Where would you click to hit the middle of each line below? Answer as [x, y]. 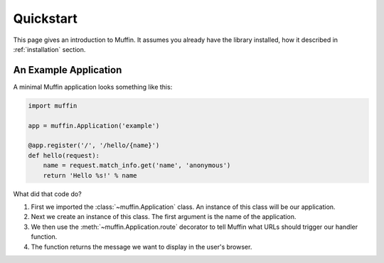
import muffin [53, 106]
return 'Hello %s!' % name [90, 175]
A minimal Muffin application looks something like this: [93, 87]
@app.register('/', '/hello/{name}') [94, 145]
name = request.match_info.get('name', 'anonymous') [137, 166]
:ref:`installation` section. [49, 49]
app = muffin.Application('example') [94, 125]
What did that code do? [47, 194]
